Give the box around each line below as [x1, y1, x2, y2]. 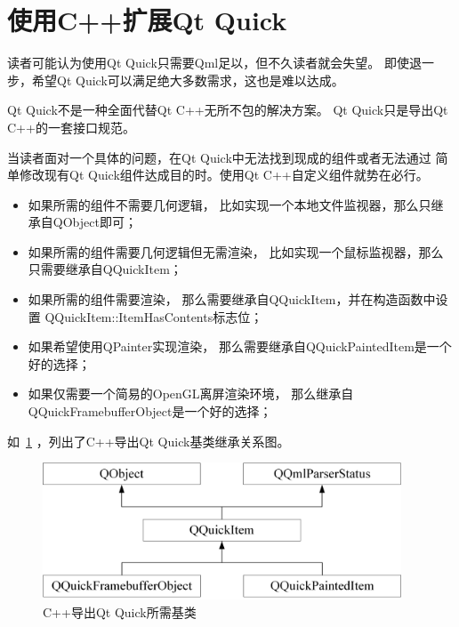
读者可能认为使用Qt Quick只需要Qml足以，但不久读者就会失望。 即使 [7, 53, 409, 72]
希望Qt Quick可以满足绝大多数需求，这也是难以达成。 [31, 70, 344, 89]
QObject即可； [52, 213, 137, 231]
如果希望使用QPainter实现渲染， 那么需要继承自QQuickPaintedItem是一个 [28, 337, 452, 356]
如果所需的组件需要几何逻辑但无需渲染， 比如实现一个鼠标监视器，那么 [28, 242, 444, 261]
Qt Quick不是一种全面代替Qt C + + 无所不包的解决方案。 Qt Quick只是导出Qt [7, 100, 448, 119]
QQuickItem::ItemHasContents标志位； [44, 307, 263, 326]
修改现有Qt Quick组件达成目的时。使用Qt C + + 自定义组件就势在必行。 [19, 165, 429, 184]
